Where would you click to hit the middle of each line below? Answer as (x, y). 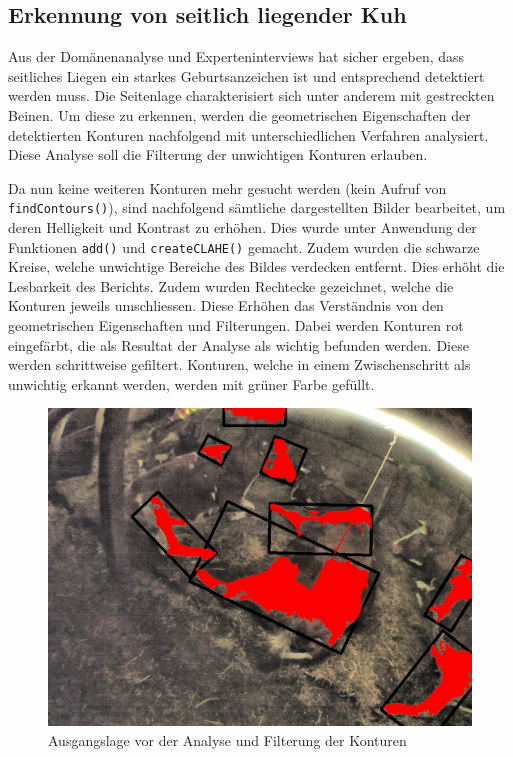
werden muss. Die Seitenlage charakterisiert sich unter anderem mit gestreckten (251, 95)
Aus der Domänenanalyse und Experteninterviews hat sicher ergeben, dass (236, 56)
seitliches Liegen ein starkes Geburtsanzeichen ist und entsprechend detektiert (246, 75)
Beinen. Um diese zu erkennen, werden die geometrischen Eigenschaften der (239, 114)
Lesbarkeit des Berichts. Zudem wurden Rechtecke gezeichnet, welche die (231, 285)
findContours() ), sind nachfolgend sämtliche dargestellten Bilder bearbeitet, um (257, 207)
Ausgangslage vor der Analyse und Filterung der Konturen (227, 740)
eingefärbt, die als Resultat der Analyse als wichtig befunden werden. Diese (238, 344)
